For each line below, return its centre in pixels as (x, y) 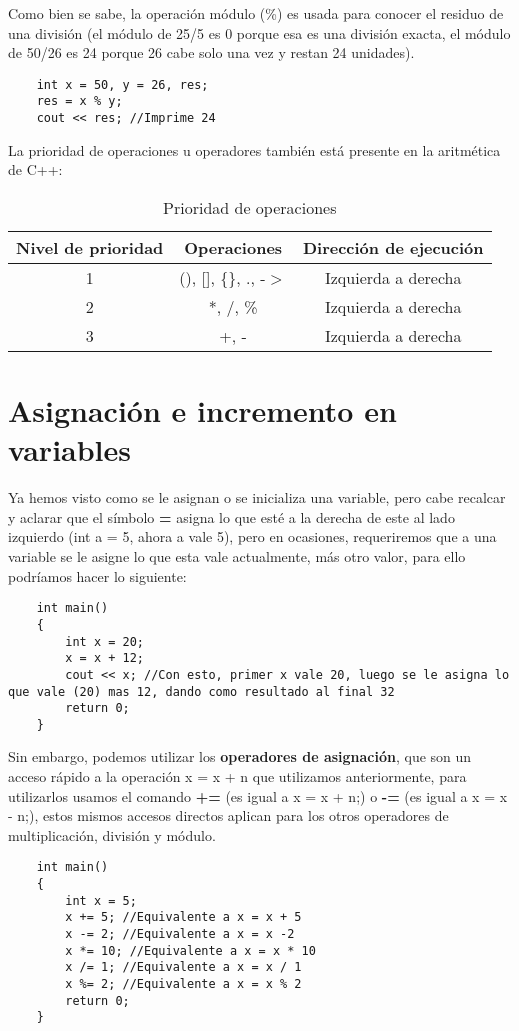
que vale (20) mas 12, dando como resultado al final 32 (201, 691)
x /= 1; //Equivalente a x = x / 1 (183, 967)
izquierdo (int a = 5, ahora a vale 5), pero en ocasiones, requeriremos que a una (252, 536)
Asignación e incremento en (202, 410)
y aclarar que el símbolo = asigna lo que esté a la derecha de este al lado (231, 516)
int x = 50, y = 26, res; (122, 84)
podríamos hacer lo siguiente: (97, 575)
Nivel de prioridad (90, 247)
